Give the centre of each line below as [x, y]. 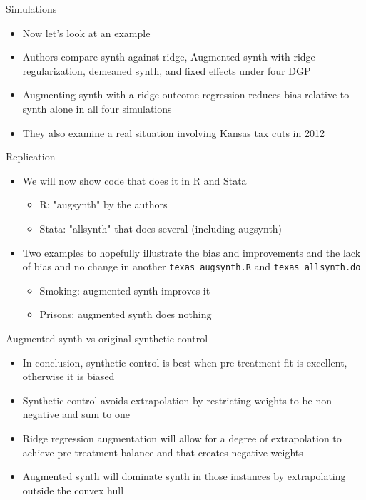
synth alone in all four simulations [97, 108]
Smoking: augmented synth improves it [125, 290]
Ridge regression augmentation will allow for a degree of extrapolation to [182, 438]
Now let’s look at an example [86, 32]
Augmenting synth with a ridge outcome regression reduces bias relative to [186, 95]
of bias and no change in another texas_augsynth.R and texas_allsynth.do [192, 266]
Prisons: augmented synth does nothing [126, 314]
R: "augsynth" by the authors [103, 204]
